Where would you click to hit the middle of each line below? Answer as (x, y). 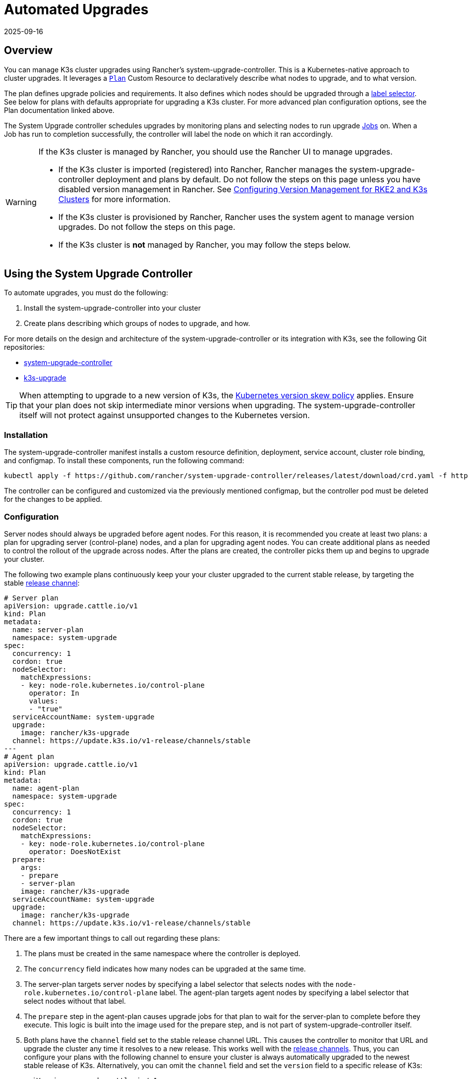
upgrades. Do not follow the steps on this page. (147, 227)
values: (44, 701)
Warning (21, 202)
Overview (29, 51)
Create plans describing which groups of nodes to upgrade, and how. (137, 324)
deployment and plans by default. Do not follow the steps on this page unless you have (259, 179)
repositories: (25, 347)
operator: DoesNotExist (75, 851)
